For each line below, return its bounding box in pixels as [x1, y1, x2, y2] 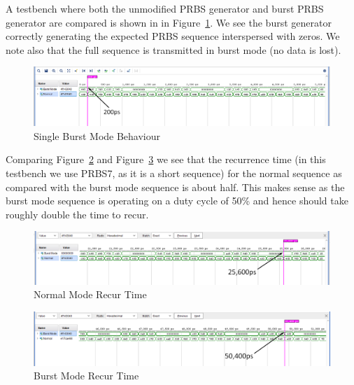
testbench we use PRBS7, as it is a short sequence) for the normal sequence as [6, 166, 342, 181]
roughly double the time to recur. [6, 206, 149, 221]
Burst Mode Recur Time [34, 368, 139, 383]
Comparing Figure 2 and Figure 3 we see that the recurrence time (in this [6, 152, 326, 167]
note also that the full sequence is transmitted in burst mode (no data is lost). [6, 42, 341, 57]
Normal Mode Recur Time [34, 287, 147, 302]
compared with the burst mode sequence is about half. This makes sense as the [6, 179, 345, 194]
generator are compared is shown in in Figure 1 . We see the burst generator [6, 15, 332, 29]
